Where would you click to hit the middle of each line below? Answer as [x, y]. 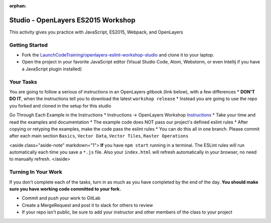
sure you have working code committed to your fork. [65, 189]
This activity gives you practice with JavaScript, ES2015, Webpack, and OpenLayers [96, 32]
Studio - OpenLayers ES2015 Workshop [72, 20]
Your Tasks [23, 81]
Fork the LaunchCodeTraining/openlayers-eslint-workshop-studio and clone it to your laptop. [118, 55]
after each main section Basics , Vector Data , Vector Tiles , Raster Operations [99, 136]
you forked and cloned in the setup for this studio [60, 105]
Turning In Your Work [36, 172]
